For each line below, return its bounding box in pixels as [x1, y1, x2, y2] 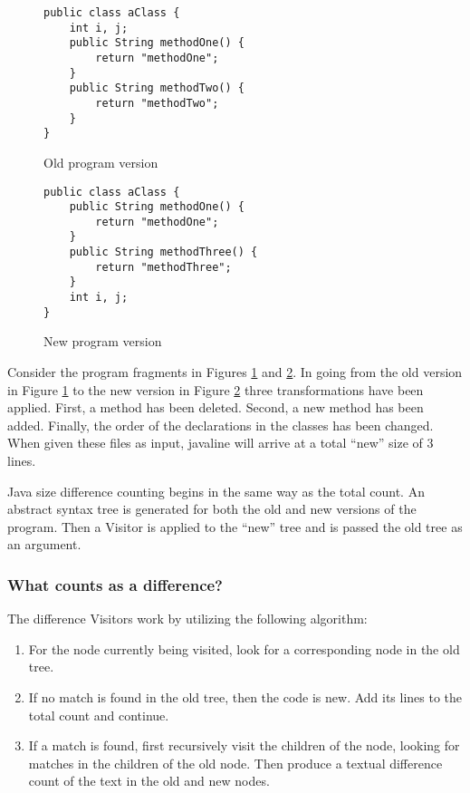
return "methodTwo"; [95, 96, 219, 110]
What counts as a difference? [7, 573, 223, 595]
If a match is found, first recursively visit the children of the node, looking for [28, 736, 460, 755]
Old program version [43, 152, 158, 171]
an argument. [7, 535, 82, 554]
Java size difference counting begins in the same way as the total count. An [7, 481, 425, 500]
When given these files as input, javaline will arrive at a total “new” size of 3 [7, 433, 434, 452]
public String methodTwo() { [69, 82, 245, 95]
